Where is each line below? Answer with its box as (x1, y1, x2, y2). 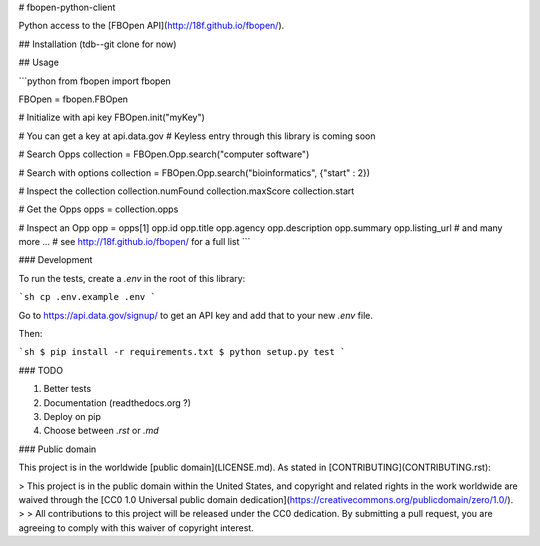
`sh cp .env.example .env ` (18, 291, 157, 303)
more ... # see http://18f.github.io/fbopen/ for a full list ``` (18, 236, 251, 248)
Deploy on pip (43, 410, 102, 422)
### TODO (18, 364, 64, 376)
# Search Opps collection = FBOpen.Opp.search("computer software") (18, 148, 310, 160)
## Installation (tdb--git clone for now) (18, 38, 177, 50)
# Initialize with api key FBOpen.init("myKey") (18, 111, 205, 124)
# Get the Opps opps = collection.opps (18, 203, 179, 215)
